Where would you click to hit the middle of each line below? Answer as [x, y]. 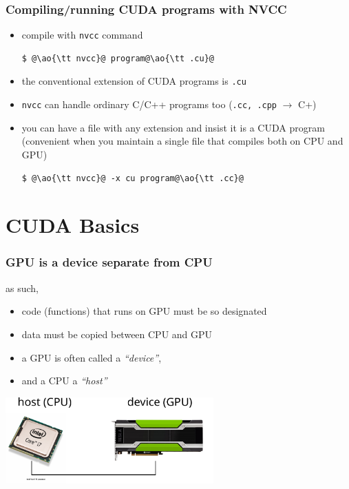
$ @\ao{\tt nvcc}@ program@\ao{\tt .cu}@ [118, 58]
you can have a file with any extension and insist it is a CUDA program [173, 127]
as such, [22, 288]
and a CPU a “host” [64, 381]
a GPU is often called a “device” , [92, 357]
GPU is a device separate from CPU [109, 262]
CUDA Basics [73, 225]
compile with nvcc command [82, 35]
